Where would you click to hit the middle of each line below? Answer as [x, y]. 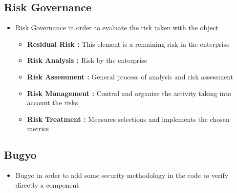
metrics [38, 128]
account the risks [53, 103]
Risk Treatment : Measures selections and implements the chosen [128, 119]
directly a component [47, 184]
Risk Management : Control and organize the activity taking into [129, 93]
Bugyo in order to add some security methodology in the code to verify [122, 175]
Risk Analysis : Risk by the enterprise [87, 60]
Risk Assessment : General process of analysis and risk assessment [130, 76]
